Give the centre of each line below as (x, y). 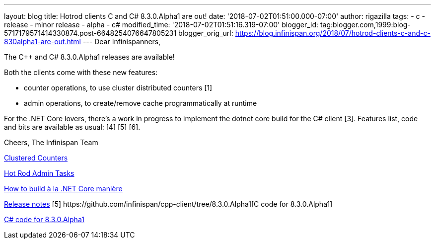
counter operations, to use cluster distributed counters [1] (118, 88)
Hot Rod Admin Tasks (39, 173)
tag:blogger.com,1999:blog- (365, 25)
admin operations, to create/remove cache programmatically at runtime (141, 103)
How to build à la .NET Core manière (63, 189)
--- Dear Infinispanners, (122, 41)
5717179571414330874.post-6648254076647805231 (90, 33)
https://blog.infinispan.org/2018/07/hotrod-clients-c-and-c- (333, 33)
